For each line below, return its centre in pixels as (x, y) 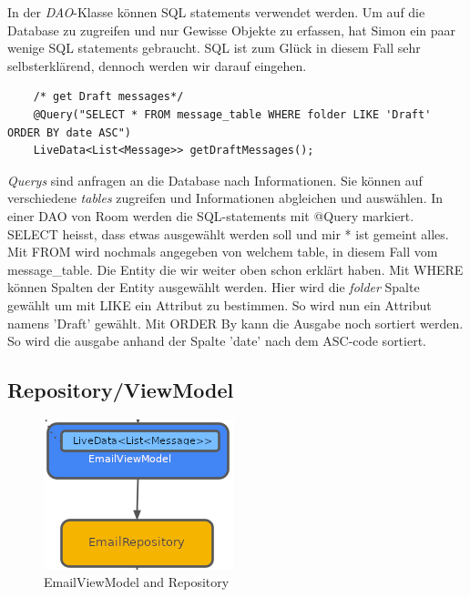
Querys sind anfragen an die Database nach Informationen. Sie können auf (215, 180)
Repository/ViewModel (121, 390)
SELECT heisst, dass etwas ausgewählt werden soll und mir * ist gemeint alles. (228, 233)
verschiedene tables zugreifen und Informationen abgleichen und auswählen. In (225, 198)
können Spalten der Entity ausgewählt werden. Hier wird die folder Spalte (214, 287)
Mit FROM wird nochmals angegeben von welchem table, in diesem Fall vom (223, 252)
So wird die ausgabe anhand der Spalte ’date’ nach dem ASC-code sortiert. (217, 341)
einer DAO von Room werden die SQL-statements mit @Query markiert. (211, 215)
